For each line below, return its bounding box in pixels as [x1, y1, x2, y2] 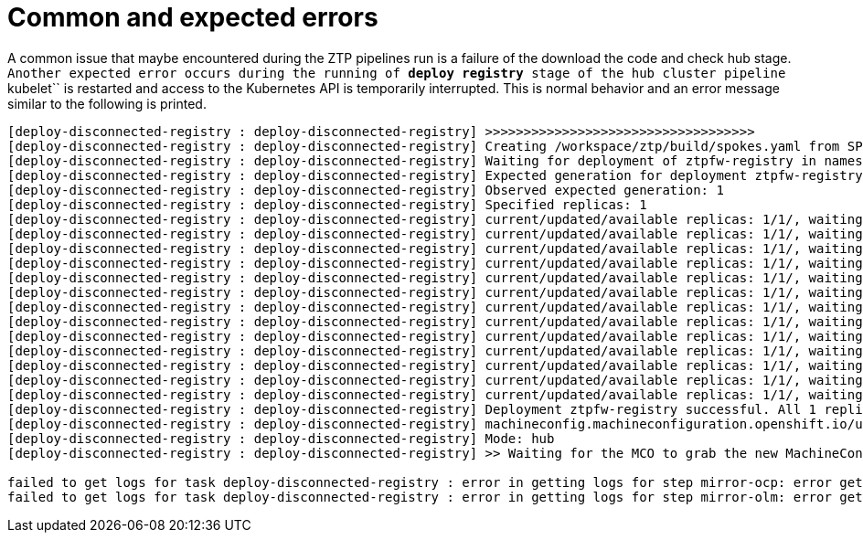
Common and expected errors [7, 2, 378, 33]
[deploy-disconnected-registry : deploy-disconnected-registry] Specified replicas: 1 [7, 196, 647, 212]
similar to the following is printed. [7, 95, 207, 111]
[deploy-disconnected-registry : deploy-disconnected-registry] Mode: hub [7, 430, 555, 446]
